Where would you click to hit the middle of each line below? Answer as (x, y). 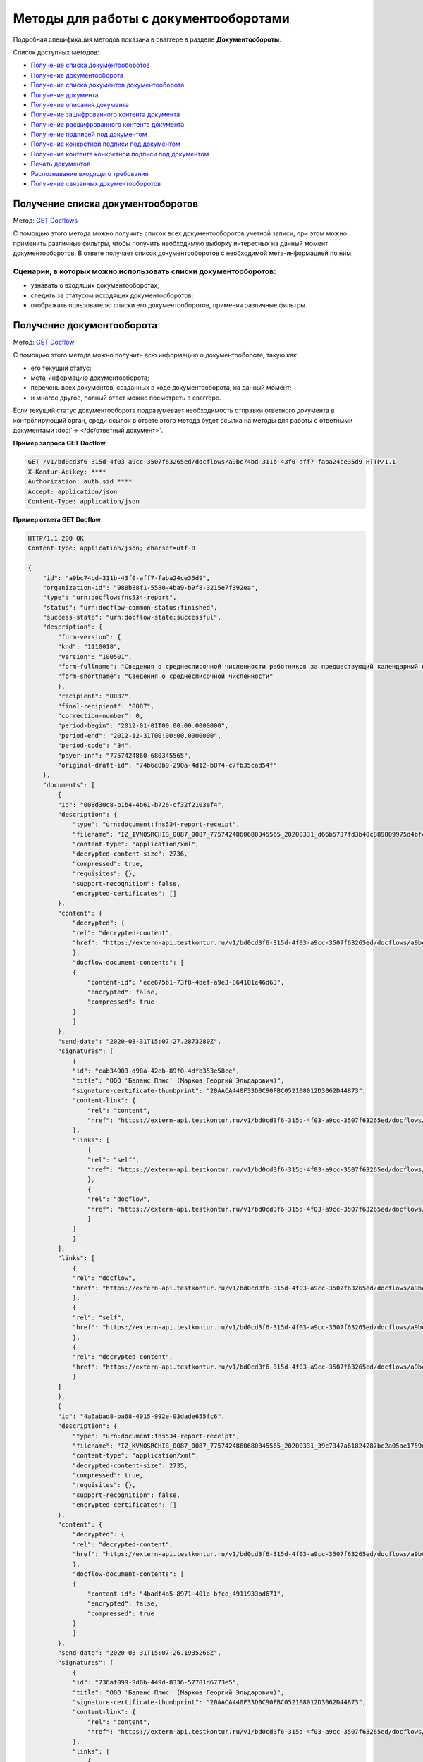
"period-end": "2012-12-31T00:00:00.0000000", (139, 735)
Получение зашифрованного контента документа (105, 115)
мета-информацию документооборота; (90, 378)
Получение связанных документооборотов (96, 184)
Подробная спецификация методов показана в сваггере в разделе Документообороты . (147, 39)
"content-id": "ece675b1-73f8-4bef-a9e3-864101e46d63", (186, 982)
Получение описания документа (80, 104)
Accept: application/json (73, 491)
